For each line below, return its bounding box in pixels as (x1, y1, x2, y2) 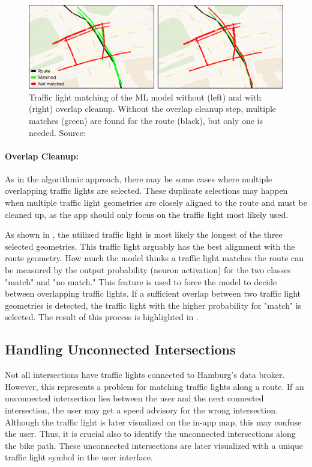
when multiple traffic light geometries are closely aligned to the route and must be (5, 196, 307, 209)
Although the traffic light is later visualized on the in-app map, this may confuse (5, 415, 302, 428)
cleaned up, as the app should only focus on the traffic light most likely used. (5, 208, 289, 220)
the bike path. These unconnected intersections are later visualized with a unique (5, 439, 304, 451)
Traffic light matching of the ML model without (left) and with (29, 90, 262, 103)
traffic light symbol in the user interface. (5, 451, 153, 463)
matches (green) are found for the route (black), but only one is (29, 114, 263, 126)
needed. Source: (29, 126, 86, 138)
